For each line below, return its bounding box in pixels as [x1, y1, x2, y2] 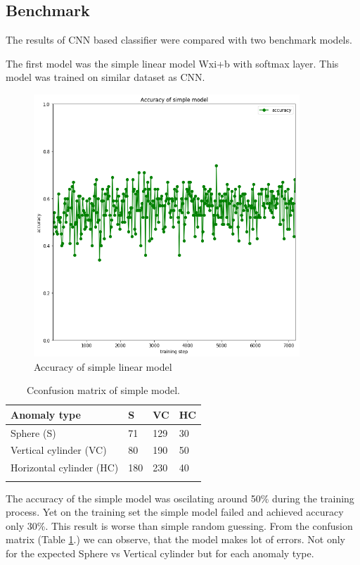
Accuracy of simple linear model [34, 359, 172, 374]
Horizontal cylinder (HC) [11, 460, 119, 475]
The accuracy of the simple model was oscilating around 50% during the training [6, 490, 354, 505]
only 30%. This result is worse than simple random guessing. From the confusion [6, 518, 353, 533]
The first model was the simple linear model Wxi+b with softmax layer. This [6, 56, 339, 70]
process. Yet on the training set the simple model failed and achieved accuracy [6, 504, 344, 519]
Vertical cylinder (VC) [11, 443, 107, 457]
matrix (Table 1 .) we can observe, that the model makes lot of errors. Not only [6, 532, 346, 547]
